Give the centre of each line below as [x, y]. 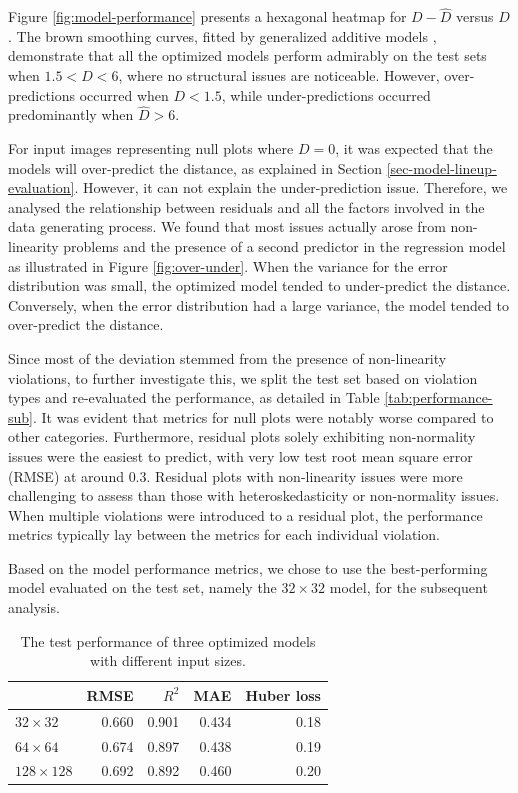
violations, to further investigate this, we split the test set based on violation [243, 377]
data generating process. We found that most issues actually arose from [227, 226]
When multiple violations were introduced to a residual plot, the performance [245, 514]
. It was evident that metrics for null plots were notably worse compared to [263, 416]
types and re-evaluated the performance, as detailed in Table [194, 397]
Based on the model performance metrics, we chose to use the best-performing [248, 567]
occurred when [124, 94]
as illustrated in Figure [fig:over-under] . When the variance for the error [228, 265]
